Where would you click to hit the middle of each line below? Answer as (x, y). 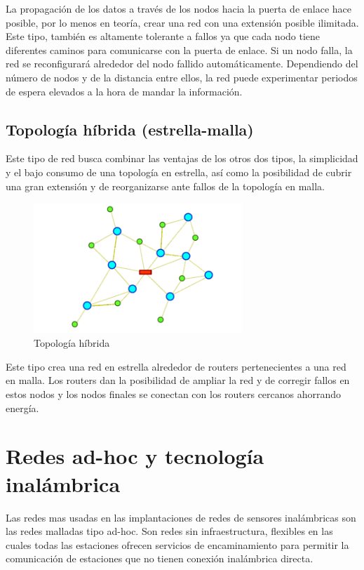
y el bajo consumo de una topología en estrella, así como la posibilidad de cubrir (179, 172)
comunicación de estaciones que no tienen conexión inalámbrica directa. (160, 558)
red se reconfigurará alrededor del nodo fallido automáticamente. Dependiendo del (182, 64)
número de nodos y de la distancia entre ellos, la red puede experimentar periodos (182, 77)
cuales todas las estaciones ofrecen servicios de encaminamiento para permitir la (177, 544)
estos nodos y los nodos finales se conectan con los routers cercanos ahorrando (174, 394)
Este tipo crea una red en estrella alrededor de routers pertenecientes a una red (176, 366)
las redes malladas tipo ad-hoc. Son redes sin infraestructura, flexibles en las (169, 531)
